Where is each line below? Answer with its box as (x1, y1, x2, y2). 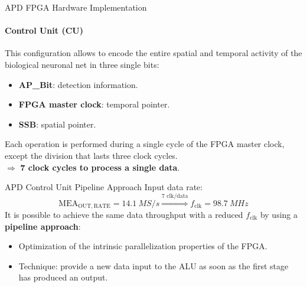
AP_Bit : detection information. (18, 78, 138, 90)
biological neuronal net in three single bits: (5, 58, 159, 70)
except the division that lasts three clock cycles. (5, 149, 178, 161)
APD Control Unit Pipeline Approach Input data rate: (5, 181, 203, 193)
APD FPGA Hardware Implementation (5, 1, 147, 13)
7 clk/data (162, 193, 188, 199)
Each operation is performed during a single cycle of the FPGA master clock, (5, 138, 285, 150)
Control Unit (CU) (5, 24, 83, 37)
